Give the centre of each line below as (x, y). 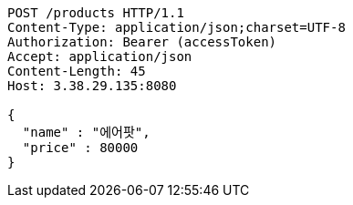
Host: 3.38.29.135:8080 (92, 86)
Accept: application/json (100, 56)
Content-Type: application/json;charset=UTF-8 (176, 27)
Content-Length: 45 (77, 71)
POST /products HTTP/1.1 (96, 13)
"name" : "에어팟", (86, 132)
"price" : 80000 (80, 148)
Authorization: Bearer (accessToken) (142, 42)
